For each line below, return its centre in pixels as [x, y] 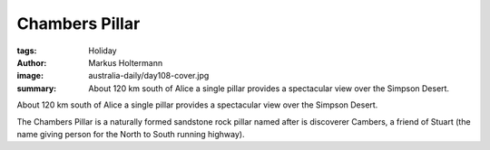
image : [30, 76]
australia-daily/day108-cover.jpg [149, 76]
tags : [27, 51]
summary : [37, 88]
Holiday [103, 51]
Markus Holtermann [126, 62]
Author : [32, 62]
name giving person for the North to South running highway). [131, 134]
